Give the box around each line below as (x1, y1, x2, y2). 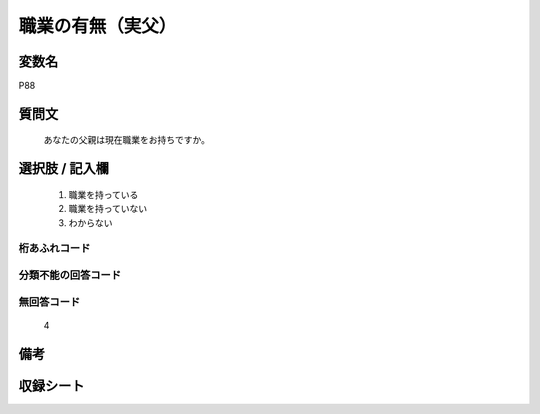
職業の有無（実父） (18, 15, 177, 37)
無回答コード (18, 295, 81, 309)
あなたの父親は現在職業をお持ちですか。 (43, 134, 210, 146)
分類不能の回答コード (18, 268, 122, 282)
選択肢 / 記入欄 (18, 160, 110, 177)
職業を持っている (68, 188, 139, 200)
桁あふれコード (18, 241, 91, 255)
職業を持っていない (68, 203, 148, 215)
